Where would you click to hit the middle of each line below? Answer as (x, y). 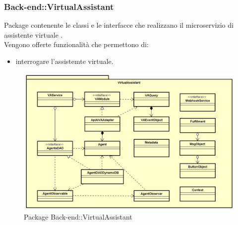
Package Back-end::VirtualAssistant (78, 216)
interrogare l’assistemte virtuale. (64, 61)
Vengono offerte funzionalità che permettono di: (76, 44)
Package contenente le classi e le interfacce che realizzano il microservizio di (119, 25)
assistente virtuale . (33, 34)
